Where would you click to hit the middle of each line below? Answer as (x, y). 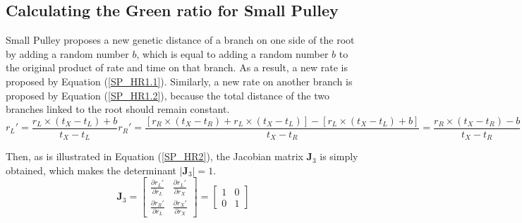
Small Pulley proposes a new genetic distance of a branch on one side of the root (180, 40)
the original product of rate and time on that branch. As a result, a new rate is (177, 67)
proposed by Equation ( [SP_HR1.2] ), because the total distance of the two (168, 95)
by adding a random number (67, 53)
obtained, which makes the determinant (91, 170)
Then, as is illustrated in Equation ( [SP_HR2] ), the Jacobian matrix (154, 156)
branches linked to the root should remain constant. (118, 109)
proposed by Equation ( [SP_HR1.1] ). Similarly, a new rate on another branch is (179, 81)
